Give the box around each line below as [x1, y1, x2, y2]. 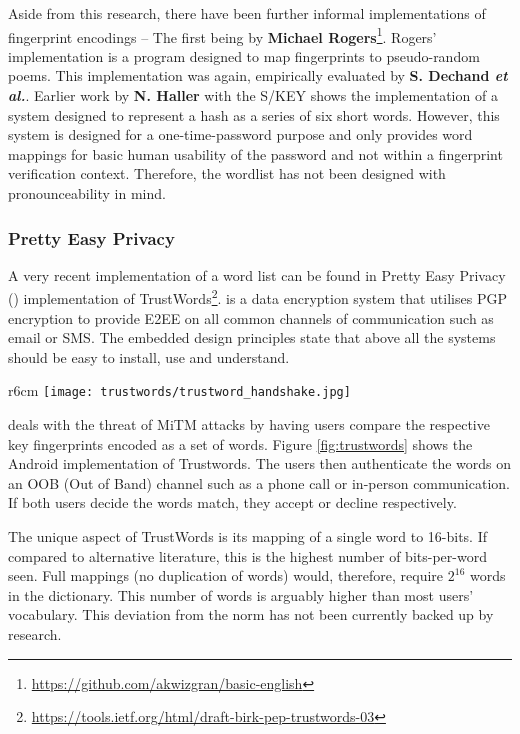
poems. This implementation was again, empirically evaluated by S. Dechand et [8, 65, 508, 86]
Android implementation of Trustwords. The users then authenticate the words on [8, 453, 512, 474]
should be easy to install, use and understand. [8, 346, 290, 367]
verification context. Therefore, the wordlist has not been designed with [8, 163, 446, 184]
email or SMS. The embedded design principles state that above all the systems [8, 327, 496, 348]
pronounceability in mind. [8, 183, 166, 203]
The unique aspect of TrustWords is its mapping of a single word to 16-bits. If [8, 526, 487, 547]
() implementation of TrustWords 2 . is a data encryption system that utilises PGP [8, 285, 507, 309]
